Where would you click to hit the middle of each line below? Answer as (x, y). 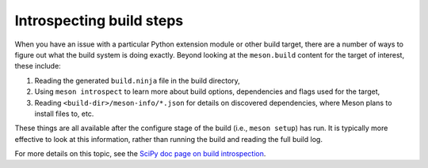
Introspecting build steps (99, 21)
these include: (38, 66)
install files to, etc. (64, 114)
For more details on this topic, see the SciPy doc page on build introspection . (140, 154)
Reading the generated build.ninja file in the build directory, (138, 80)
